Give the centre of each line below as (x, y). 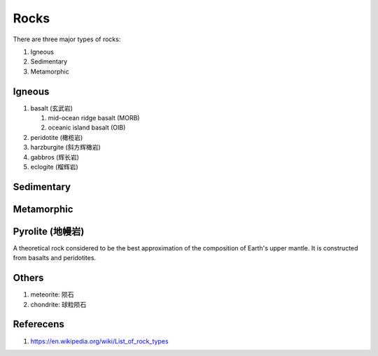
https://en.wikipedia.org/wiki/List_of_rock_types (99, 341)
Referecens (38, 324)
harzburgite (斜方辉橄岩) (65, 148)
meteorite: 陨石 (52, 294)
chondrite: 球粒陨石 (58, 304)
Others (28, 278)
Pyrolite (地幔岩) (49, 231)
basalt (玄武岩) (52, 108)
